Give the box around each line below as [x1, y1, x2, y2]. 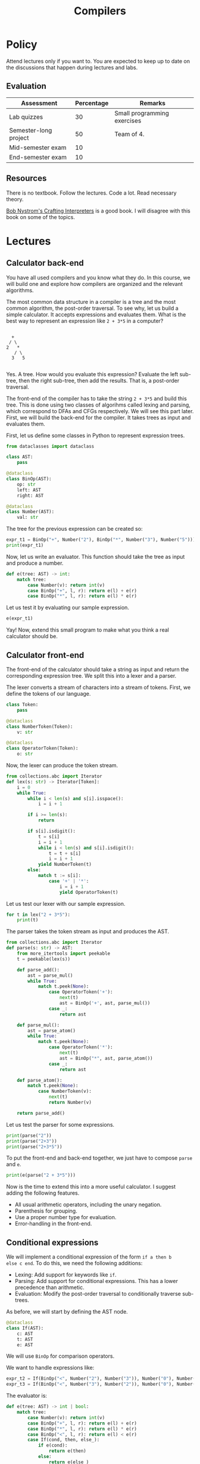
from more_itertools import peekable [17, 951, 111, 956]
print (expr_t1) [6, 542, 44, 549]
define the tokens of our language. [6, 690, 91, 697]
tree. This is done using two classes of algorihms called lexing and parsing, [6, 401, 190, 408]
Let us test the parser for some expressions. [6, 1121, 115, 1128]
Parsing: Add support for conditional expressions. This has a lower [14, 1278, 179, 1285]
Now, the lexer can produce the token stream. [6, 762, 118, 768]
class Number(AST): [6, 509, 55, 515]
